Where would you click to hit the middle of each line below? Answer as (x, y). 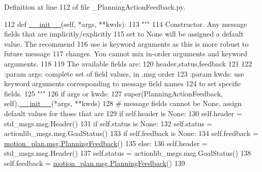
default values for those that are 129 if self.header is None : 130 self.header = (123, 113)
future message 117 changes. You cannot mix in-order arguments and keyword (126, 54)
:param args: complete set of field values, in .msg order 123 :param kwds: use (124, 73)
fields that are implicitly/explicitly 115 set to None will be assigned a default (124, 34)
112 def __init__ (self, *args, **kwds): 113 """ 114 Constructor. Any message (126, 24)
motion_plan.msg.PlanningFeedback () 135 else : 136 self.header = (106, 143)
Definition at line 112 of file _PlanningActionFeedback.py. (95, 7)
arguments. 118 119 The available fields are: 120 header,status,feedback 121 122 (128, 63)
